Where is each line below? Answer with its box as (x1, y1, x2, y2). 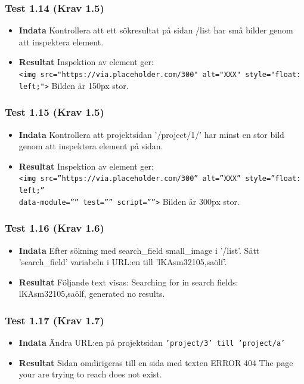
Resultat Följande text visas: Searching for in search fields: (18, 275, 238, 288)
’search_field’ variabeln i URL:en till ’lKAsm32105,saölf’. (18, 256, 227, 268)
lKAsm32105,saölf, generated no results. (18, 287, 165, 300)
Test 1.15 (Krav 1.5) (5, 105, 104, 119)
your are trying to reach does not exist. (18, 368, 162, 380)
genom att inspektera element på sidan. (18, 140, 163, 152)
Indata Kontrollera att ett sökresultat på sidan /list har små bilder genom (18, 24, 293, 36)
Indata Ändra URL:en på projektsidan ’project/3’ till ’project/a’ (18, 336, 286, 349)
